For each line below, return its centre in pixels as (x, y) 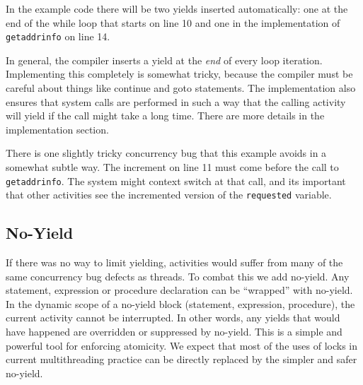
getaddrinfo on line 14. (58, 36)
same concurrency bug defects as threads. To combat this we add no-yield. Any (178, 276)
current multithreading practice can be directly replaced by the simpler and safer (181, 359)
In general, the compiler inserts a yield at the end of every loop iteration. (164, 60)
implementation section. (57, 129)
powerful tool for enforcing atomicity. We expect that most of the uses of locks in (182, 345)
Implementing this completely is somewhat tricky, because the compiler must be (179, 74)
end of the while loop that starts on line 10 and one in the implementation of (173, 22)
